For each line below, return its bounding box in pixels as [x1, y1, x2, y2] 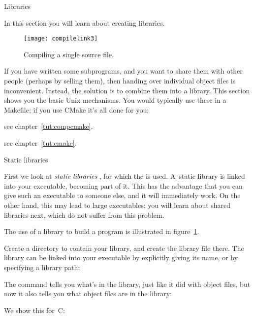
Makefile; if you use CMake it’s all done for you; [4, 104, 149, 115]
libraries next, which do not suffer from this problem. [4, 209, 164, 220]
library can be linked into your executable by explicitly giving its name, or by [4, 252, 238, 263]
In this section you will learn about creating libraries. [4, 17, 165, 28]
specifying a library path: [4, 262, 80, 272]
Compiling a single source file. [24, 49, 114, 59]
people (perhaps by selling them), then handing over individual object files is [4, 76, 236, 86]
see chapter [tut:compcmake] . [4, 121, 93, 131]
